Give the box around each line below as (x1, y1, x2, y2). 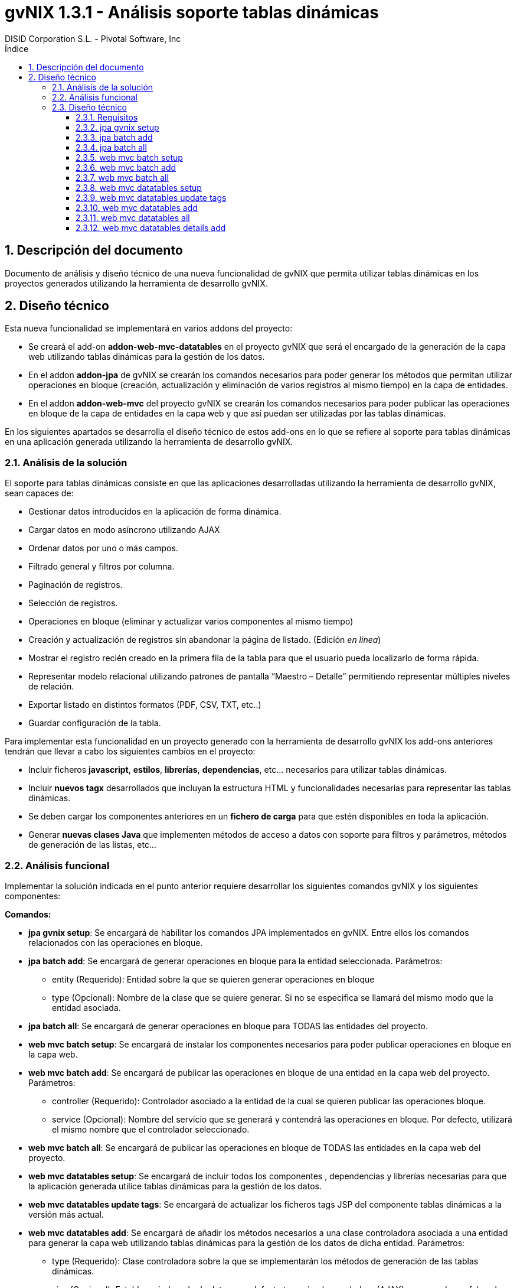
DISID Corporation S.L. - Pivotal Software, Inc (5, 33, 181, 44)
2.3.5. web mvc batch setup (76, 152, 183, 162)
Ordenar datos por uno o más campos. (28, 543, 178, 554)
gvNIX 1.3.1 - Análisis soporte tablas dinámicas (5, 2, 379, 22)
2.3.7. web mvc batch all (76, 172, 169, 183)
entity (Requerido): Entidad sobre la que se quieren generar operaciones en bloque (52, 974, 375, 984)
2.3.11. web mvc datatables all (76, 212, 190, 223)
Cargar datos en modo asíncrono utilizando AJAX (28, 525, 220, 535)
